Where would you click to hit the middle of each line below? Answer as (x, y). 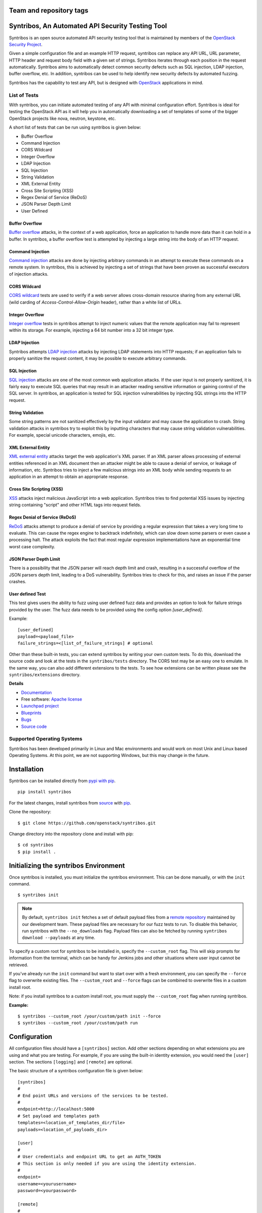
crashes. (18, 581)
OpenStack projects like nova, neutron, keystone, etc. (62, 118)
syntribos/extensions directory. (45, 674)
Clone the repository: (30, 812)
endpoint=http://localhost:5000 (56, 1109)
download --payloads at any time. (59, 938)
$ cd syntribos (36, 845)
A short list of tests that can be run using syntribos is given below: (75, 127)
